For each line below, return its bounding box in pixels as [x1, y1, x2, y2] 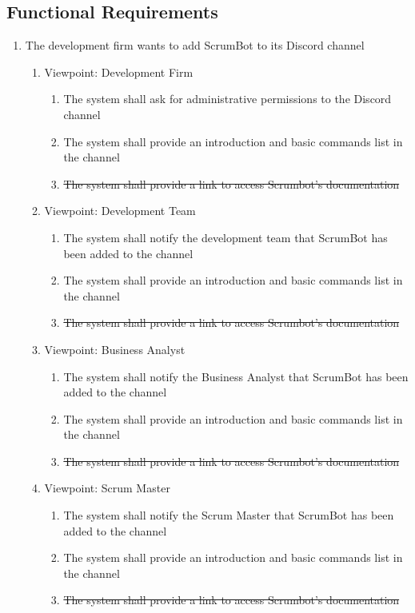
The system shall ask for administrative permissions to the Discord [63, 90, 392, 107]
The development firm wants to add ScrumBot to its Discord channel [25, 37, 365, 54]
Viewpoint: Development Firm [44, 63, 194, 80]
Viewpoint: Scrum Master [44, 480, 170, 496]
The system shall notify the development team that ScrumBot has [63, 229, 388, 245]
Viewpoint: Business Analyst [44, 340, 186, 357]
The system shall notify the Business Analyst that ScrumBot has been [63, 368, 409, 384]
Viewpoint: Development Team [44, 202, 196, 219]
